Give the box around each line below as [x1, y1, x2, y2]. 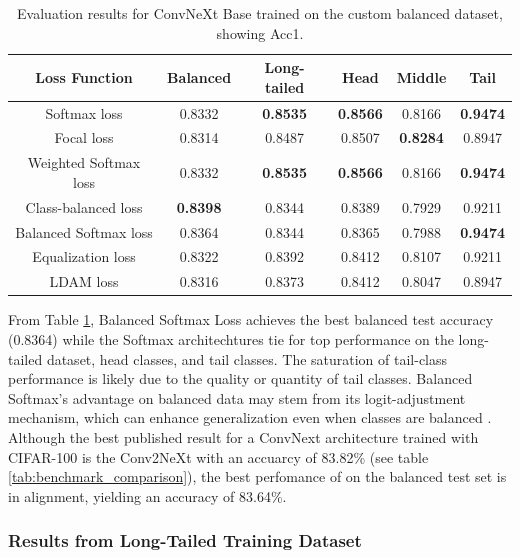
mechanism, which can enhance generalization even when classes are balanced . [8, 407, 492, 428]
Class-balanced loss [25, 196, 143, 217]
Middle [396, 66, 447, 87]
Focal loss [54, 127, 114, 148]
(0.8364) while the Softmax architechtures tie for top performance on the [8, 328, 454, 349]
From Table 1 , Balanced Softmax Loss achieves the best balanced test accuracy [8, 309, 494, 330]
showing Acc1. [216, 22, 304, 43]
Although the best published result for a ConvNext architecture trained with [8, 426, 479, 447]
